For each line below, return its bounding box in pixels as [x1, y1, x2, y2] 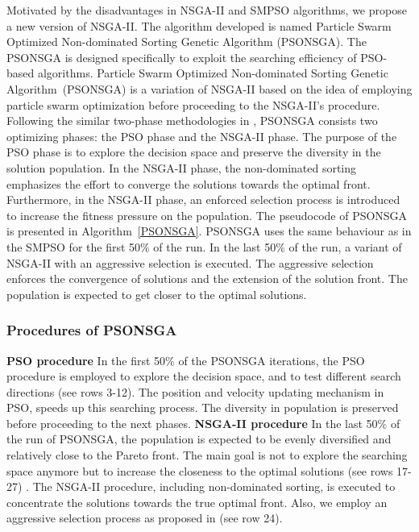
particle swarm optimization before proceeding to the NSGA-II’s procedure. [6, 96, 380, 113]
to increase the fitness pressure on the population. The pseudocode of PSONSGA [6, 206, 408, 223]
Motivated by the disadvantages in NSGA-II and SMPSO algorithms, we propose [6, 2, 407, 18]
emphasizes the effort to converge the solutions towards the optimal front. [6, 175, 371, 192]
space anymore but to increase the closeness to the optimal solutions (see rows [6, 462, 393, 479]
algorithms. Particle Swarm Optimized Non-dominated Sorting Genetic [37, 64, 388, 81]
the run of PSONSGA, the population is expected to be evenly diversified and [6, 430, 392, 447]
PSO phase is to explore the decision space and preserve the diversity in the [6, 143, 381, 160]
